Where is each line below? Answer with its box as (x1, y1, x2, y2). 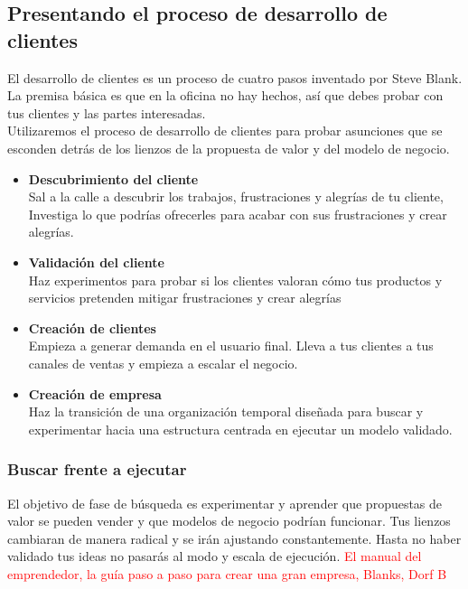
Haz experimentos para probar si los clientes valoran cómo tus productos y (28, 270, 443, 289)
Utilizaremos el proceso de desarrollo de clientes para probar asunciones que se (7, 121, 443, 140)
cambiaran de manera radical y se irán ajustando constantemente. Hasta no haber (7, 528, 462, 547)
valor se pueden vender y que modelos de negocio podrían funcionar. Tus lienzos (7, 511, 451, 530)
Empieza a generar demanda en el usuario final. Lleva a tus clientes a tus (28, 336, 434, 355)
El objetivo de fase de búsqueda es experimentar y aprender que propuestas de (7, 493, 443, 512)
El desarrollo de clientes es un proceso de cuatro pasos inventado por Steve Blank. (7, 68, 463, 87)
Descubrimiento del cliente (28, 169, 199, 188)
